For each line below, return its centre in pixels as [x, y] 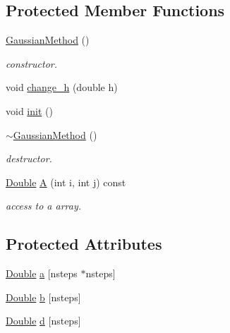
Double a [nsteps [42, 273]
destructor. [29, 158]
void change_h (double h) [62, 87]
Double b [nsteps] [43, 297]
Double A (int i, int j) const [66, 182]
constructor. [31, 63]
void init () [29, 110]
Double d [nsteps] [43, 321]
